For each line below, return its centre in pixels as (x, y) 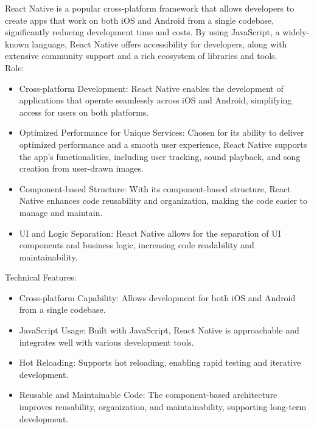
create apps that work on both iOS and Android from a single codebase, (140, 20)
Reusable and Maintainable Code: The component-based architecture (148, 395)
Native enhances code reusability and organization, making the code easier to (163, 201)
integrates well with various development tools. (106, 342)
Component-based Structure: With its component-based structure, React (155, 188)
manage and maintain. (61, 212)
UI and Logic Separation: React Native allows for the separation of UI (150, 233)
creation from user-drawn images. (81, 168)
